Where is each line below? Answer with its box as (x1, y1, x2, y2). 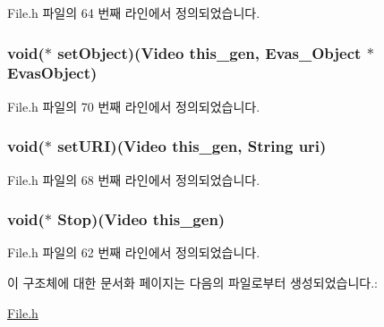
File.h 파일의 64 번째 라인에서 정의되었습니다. (7, 4, 260, 21)
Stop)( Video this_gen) (57, 208, 226, 231)
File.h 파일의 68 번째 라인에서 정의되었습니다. (7, 170, 260, 189)
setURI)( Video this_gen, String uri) (57, 135, 327, 157)
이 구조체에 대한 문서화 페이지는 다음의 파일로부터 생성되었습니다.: (7, 272, 378, 291)
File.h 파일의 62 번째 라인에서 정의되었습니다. (7, 243, 260, 262)
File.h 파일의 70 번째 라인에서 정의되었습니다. (7, 96, 260, 115)
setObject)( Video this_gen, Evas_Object (57, 41, 362, 63)
